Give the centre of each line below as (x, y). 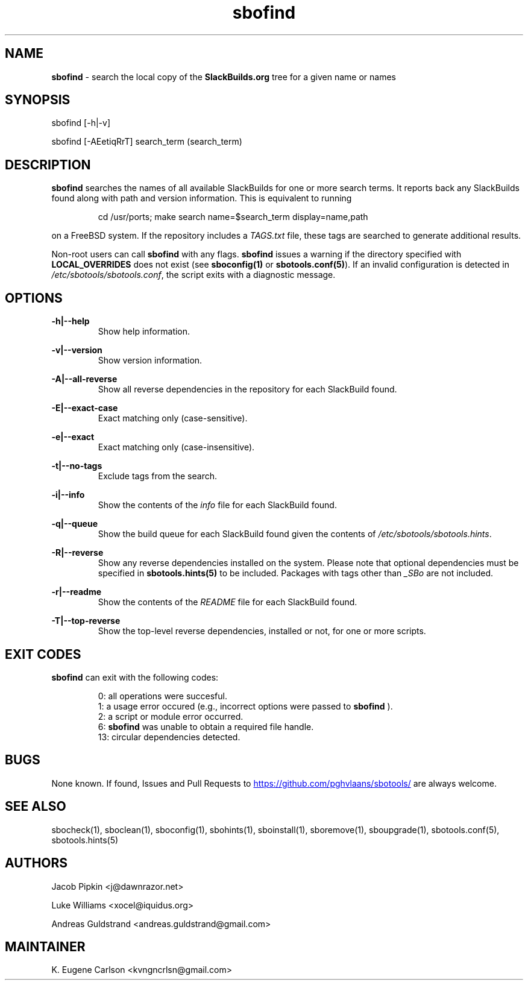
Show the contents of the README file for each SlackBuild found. (228, 602)
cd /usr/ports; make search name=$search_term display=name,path (233, 217)
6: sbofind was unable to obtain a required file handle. (206, 726)
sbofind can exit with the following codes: (135, 677)
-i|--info (68, 495)
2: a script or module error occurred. (171, 716)
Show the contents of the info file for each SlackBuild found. (217, 505)
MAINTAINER (45, 946)
